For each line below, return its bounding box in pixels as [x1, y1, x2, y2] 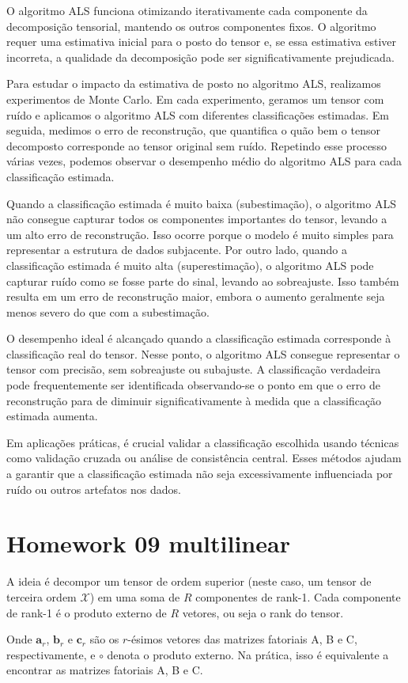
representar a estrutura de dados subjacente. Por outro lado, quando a [6, 241, 347, 258]
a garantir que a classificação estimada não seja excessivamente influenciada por [6, 465, 393, 482]
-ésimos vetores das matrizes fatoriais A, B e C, [127, 631, 357, 647]
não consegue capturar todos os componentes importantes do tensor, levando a [6, 211, 387, 227]
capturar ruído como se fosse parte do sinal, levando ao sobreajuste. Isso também [6, 272, 399, 289]
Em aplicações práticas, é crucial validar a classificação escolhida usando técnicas [6, 434, 399, 450]
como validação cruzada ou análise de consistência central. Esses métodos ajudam [6, 450, 402, 466]
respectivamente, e [6, 646, 96, 662]
